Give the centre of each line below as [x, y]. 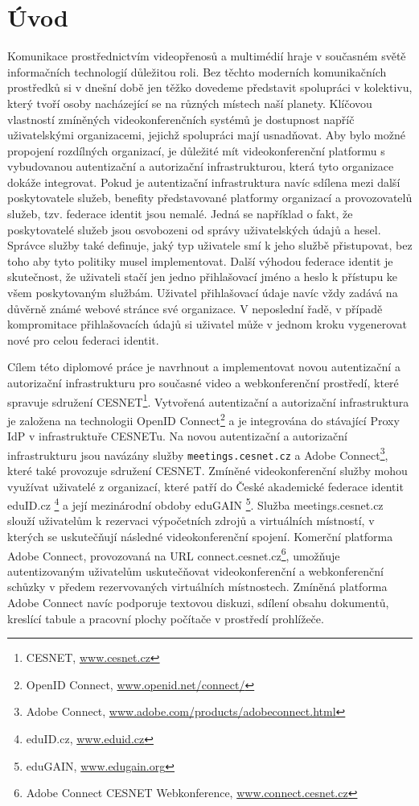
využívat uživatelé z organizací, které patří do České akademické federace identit [205, 486]
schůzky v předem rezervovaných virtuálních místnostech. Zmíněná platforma [197, 587]
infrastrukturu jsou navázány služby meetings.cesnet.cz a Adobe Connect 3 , [198, 453]
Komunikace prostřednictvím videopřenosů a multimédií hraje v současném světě [207, 56]
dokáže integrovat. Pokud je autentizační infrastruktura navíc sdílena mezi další [204, 182]
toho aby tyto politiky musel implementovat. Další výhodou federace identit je [200, 260]
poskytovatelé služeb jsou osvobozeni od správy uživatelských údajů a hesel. [194, 229]
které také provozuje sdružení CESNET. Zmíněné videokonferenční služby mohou [207, 470]
